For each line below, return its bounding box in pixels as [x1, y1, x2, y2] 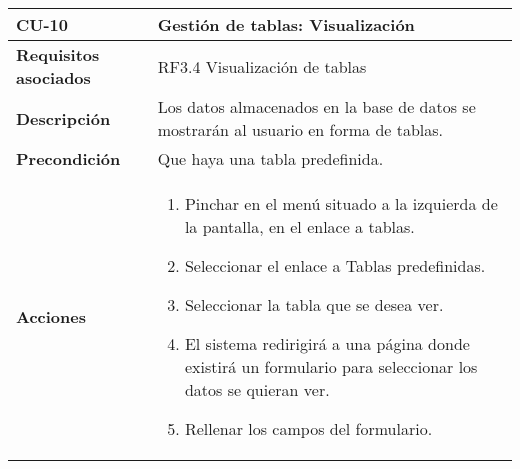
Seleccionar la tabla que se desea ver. [184, 293, 444, 316]
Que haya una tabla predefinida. [157, 147, 384, 170]
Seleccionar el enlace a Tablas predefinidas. [184, 254, 486, 277]
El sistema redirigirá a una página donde [184, 332, 470, 355]
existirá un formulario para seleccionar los [184, 355, 478, 378]
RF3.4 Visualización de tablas [157, 54, 367, 78]
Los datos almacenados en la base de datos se [157, 95, 476, 118]
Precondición [16, 147, 121, 170]
